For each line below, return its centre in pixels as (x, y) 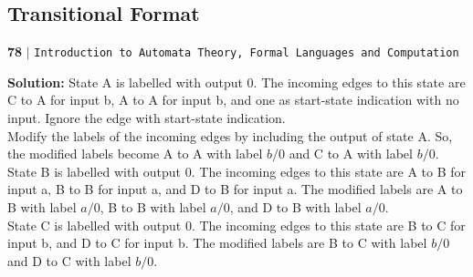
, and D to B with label (295, 207)
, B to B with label (153, 207)
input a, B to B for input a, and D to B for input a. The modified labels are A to (235, 189)
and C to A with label (351, 154)
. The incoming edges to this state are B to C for (328, 225)
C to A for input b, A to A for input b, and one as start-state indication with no (233, 100)
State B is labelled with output (95, 171)
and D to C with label (69, 260)
